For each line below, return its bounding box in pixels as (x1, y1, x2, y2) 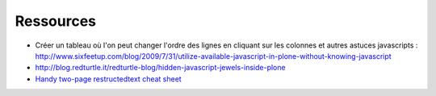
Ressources (15, 12, 97, 30)
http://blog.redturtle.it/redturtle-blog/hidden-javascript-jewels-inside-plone (35, 63, 286, 73)
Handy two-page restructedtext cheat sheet (35, 73, 182, 84)
